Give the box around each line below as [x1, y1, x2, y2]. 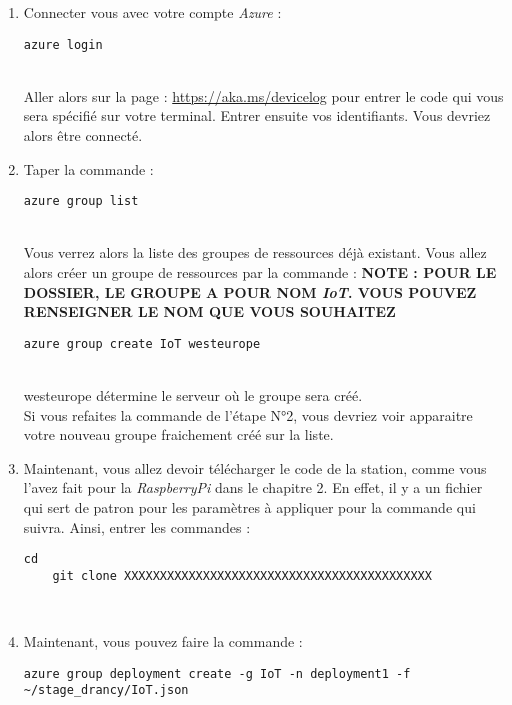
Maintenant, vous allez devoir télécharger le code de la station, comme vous [23, 457, 487, 478]
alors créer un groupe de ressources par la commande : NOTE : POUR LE [23, 262, 497, 283]
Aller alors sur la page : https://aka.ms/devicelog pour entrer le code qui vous [23, 85, 504, 106]
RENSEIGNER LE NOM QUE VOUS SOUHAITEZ [23, 301, 396, 322]
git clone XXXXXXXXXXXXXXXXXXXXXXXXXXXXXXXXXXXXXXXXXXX [52, 568, 432, 583]
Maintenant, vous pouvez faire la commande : [23, 631, 303, 652]
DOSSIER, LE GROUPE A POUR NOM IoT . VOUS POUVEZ [23, 281, 477, 302]
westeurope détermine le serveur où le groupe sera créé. [23, 385, 363, 406]
